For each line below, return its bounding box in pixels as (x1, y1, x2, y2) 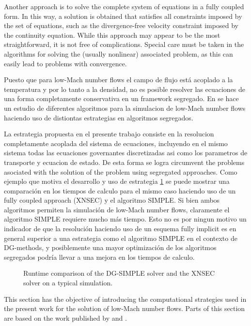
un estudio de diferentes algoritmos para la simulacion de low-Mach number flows (4, 103, 246, 113)
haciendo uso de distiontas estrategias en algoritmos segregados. (4, 112, 193, 122)
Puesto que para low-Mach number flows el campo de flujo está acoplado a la (4, 74, 233, 85)
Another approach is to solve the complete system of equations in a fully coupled (4, 1, 244, 11)
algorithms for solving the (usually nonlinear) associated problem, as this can (4, 48, 233, 59)
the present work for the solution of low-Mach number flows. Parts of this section (4, 303, 245, 313)
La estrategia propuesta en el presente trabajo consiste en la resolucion (4, 129, 214, 139)
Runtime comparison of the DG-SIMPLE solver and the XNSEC (23, 268, 215, 278)
